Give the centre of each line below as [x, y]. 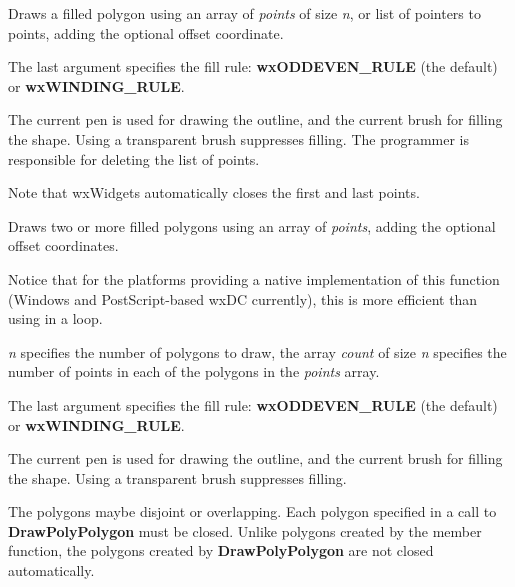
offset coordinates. [63, 245]
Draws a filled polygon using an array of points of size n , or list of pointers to [244, 13]
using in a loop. [55, 318]
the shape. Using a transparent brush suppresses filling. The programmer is [239, 138]
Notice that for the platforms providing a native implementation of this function [254, 278]
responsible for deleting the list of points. [134, 158]
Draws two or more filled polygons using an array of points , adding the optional [252, 225]
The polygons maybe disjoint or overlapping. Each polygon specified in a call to [252, 511]
